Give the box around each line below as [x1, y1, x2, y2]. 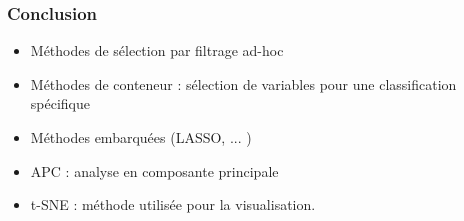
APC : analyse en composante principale [30, 160, 279, 181]
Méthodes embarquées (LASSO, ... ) [30, 127, 252, 147]
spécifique [30, 93, 90, 114]
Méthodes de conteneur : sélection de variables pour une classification [30, 73, 457, 94]
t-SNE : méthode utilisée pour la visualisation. [30, 194, 316, 215]
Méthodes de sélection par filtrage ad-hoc [30, 40, 284, 61]
